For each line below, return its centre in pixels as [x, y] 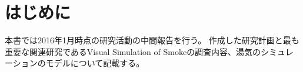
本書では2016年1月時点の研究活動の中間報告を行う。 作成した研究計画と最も [152, 40]
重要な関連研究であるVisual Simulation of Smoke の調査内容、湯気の [133, 51]
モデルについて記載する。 [95, 63]
